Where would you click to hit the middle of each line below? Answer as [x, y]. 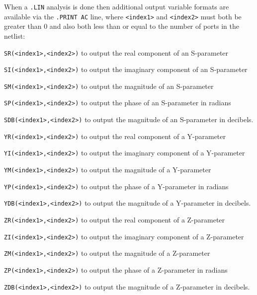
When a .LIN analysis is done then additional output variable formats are [117, 6]
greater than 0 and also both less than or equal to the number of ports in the [122, 26]
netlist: [15, 36]
